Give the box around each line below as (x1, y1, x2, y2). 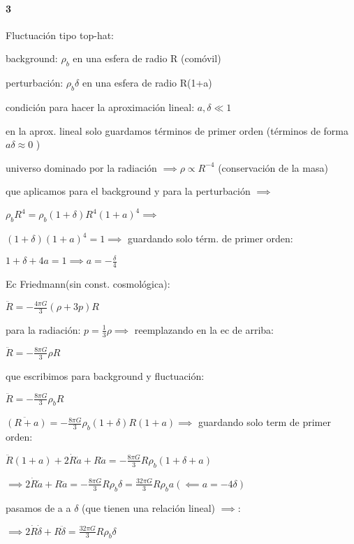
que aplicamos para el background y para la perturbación (6, 184, 251, 198)
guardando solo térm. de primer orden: (127, 231, 293, 246)
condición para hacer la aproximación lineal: (6, 99, 195, 114)
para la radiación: (6, 322, 81, 337)
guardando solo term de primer (198, 415, 331, 429)
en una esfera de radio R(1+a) (82, 75, 212, 90)
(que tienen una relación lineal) (82, 500, 216, 515)
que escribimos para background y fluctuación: (6, 368, 205, 383)
